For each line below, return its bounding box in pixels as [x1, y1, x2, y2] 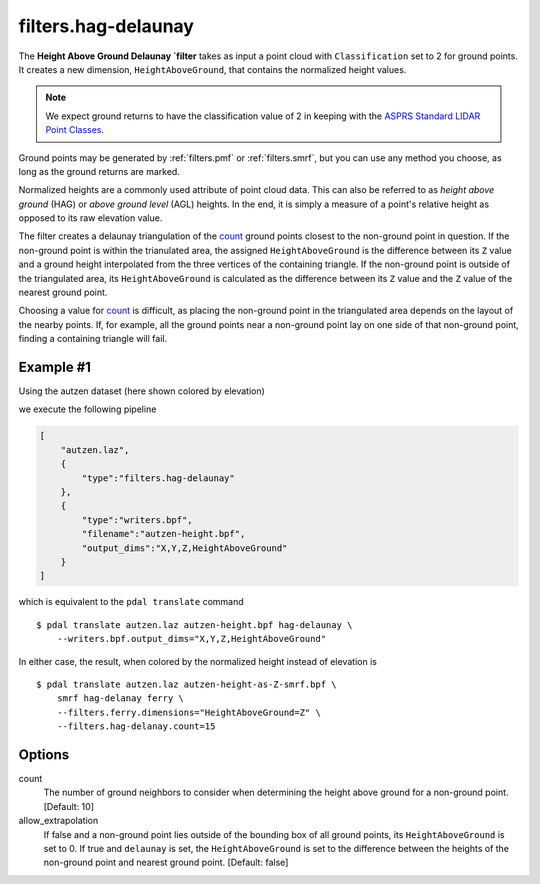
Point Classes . [45, 124, 105, 136]
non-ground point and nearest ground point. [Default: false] [43, 856, 289, 869]
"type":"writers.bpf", [81, 514, 194, 525]
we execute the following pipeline [18, 403, 157, 415]
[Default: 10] [43, 800, 95, 812]
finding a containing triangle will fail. [18, 333, 168, 345]
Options [18, 746, 70, 763]
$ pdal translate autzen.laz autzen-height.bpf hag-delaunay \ [36, 619, 353, 630]
